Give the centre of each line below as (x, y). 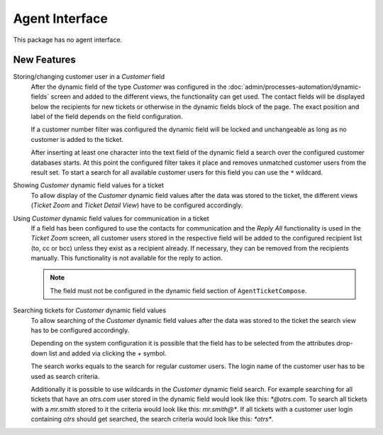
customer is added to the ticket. (77, 139)
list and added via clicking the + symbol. (107, 353)
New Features (44, 60)
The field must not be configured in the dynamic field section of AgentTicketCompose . (178, 290)
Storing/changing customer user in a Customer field (89, 77)
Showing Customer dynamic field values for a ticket (89, 185)
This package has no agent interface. (68, 40)
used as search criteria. (65, 376)
